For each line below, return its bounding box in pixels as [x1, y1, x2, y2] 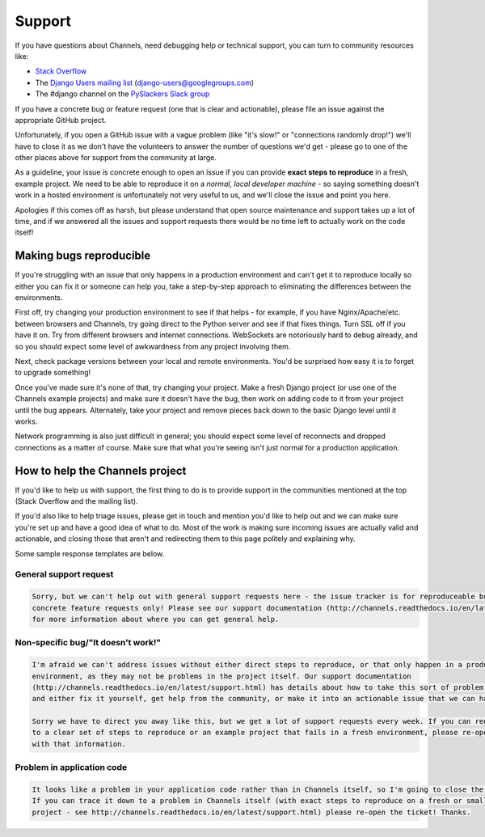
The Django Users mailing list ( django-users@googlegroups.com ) [35, 78, 255, 87]
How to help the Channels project [15, 463, 187, 477]
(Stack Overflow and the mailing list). [15, 497, 138, 506]
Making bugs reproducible [15, 249, 151, 263]
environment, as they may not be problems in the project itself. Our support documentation [32, 671, 411, 681]
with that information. [32, 739, 127, 748]
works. [15, 416, 38, 426]
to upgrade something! [15, 368, 91, 378]
